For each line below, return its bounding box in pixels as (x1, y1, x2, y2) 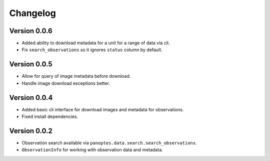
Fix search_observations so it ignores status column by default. (21, 47, 162, 53)
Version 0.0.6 (9, 27, 52, 35)
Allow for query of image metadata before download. (21, 73, 131, 79)
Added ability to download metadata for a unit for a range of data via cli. (21, 40, 170, 46)
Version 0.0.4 (9, 93, 53, 102)
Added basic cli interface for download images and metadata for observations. (21, 106, 184, 112)
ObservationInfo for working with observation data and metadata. (21, 147, 163, 153)
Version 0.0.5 (9, 60, 52, 69)
